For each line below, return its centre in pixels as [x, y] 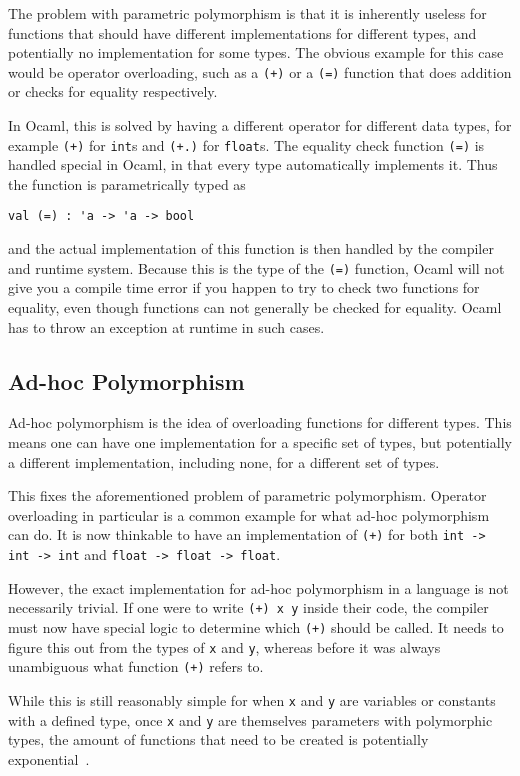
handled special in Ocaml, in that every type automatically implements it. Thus [253, 164]
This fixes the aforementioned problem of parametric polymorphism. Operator [247, 495]
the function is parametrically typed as [127, 183]
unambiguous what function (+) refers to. [136, 666]
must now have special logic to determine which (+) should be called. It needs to [256, 626]
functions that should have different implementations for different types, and [242, 32]
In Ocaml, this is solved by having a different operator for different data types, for [260, 125]
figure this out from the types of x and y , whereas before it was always [224, 646]
